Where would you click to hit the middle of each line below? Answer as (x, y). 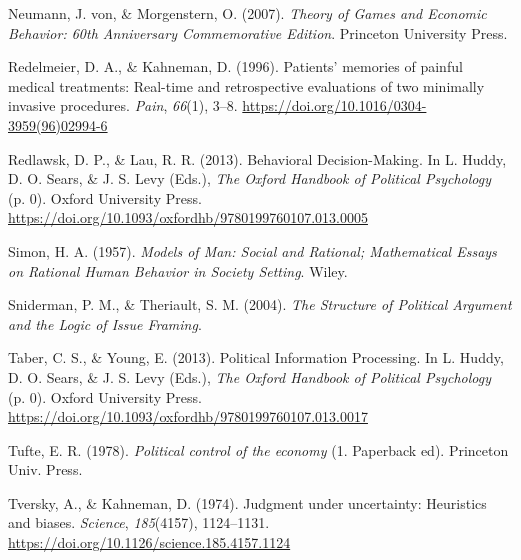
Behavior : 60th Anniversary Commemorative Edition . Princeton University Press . (258, 32)
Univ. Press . (45, 469)
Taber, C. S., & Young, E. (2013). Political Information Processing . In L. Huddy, (256, 357)
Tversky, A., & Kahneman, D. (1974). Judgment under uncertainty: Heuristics (247, 502)
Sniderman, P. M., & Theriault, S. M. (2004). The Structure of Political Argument (260, 304)
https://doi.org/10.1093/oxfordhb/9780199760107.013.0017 (188, 416)
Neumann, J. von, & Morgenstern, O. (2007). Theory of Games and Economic (247, 13)
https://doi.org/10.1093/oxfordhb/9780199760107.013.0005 (188, 217)
